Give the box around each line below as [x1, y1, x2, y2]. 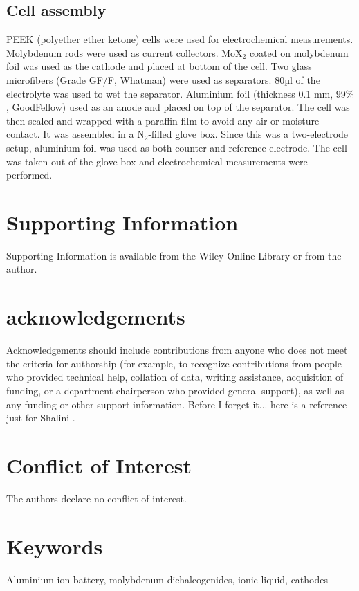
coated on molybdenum [249, 45, 349, 60]
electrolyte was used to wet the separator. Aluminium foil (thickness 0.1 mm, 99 [6, 86, 346, 100]
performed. [6, 167, 53, 182]
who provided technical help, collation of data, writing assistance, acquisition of [6, 370, 344, 384]
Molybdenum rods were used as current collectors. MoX [6, 45, 243, 60]
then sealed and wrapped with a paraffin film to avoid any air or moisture [6, 113, 320, 127]
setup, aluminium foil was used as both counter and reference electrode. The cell [6, 140, 347, 154]
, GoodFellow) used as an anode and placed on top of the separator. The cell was [6, 100, 350, 114]
